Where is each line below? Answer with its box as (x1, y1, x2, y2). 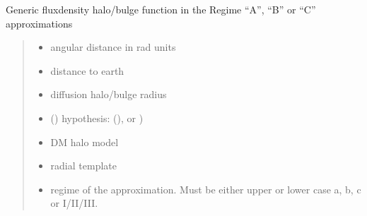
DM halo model (50, 134, 119, 149)
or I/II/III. (50, 196, 98, 210)
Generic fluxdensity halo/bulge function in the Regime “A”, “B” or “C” (6, 2, 316, 16)
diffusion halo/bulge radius (50, 87, 167, 102)
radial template (50, 158, 117, 173)
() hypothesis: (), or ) (50, 110, 144, 125)
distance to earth (50, 63, 124, 78)
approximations (6, 16, 73, 30)
